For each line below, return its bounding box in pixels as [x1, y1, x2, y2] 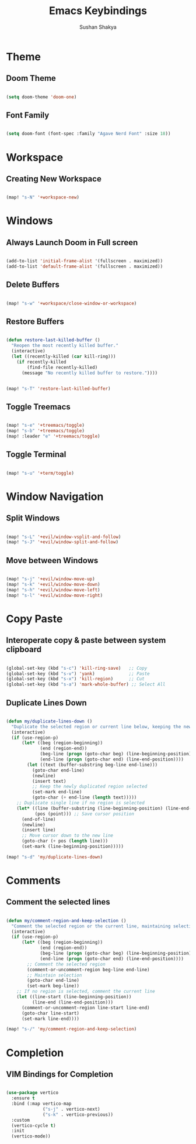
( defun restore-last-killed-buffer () [6, 337, 100, 343]
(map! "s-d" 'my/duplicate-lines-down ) [6, 854, 103, 860]
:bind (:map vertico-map [11, 1101, 72, 1107]
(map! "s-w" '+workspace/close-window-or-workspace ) [6, 300, 137, 306]
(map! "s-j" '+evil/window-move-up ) [6, 576, 95, 582]
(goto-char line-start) [21, 1010, 80, 1016]
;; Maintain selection [27, 972, 82, 978]
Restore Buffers [6, 317, 64, 327]
